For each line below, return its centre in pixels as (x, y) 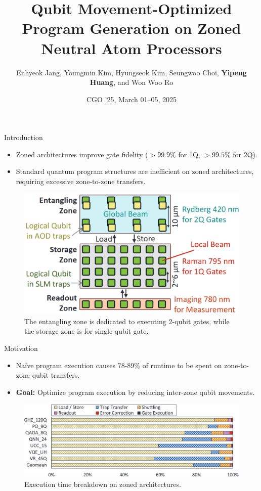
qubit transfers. (56, 375)
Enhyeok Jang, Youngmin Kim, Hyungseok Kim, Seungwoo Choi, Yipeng (132, 72)
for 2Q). (245, 154)
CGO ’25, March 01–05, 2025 (132, 99)
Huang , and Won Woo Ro (132, 82)
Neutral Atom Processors (132, 48)
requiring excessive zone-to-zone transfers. (81, 181)
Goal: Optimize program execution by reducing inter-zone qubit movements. (135, 392)
